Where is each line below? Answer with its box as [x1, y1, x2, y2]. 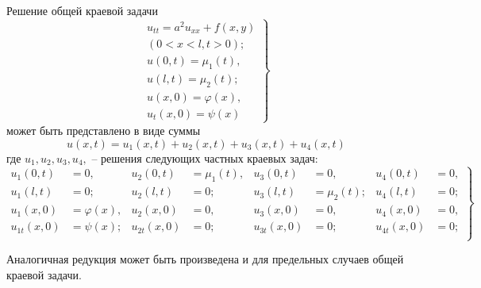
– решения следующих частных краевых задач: [91, 149, 318, 166]
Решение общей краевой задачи [6, 2, 158, 18]
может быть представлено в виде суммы [6, 121, 201, 138]
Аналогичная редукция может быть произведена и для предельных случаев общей [6, 251, 404, 267]
